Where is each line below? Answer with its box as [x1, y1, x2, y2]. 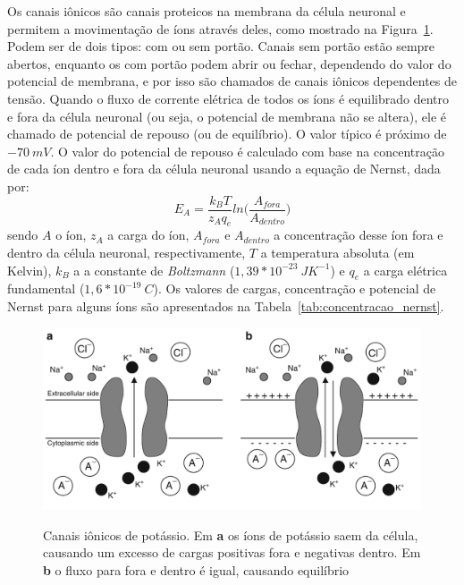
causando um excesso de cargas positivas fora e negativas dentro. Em [43, 543, 421, 562]
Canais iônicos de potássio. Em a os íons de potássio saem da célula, [43, 525, 418, 544]
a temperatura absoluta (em [260, 242, 415, 261]
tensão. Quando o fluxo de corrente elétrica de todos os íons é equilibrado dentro [7, 89, 450, 107]
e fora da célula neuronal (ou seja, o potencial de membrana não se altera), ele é [7, 106, 447, 125]
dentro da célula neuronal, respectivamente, [7, 242, 246, 261]
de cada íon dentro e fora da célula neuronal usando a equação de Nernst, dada [7, 159, 441, 178]
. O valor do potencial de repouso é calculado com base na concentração [50, 141, 444, 160]
